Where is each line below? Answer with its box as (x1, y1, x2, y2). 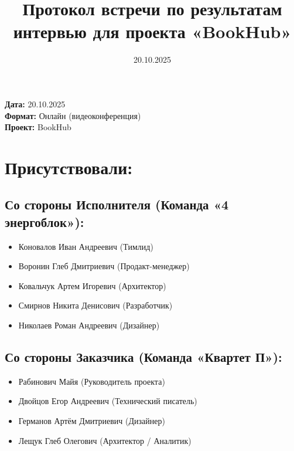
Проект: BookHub (5, 121, 71, 133)
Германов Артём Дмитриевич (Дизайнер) (18, 415, 165, 427)
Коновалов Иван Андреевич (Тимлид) (18, 240, 153, 252)
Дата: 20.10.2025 (5, 97, 66, 110)
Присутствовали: (5, 155, 133, 179)
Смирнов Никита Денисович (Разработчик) (18, 299, 173, 311)
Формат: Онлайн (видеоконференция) (5, 109, 141, 121)
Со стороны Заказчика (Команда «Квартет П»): (5, 348, 282, 366)
